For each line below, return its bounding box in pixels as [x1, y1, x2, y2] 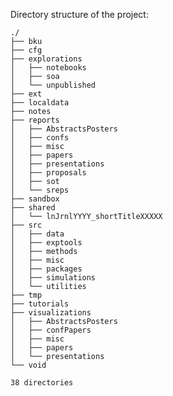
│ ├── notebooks [10, 63, 87, 73]
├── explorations [10, 54, 83, 64]
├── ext [10, 89, 43, 99]
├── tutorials [10, 299, 70, 309]
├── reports [10, 115, 60, 125]
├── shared [10, 203, 56, 213]
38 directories [10, 378, 74, 388]
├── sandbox [10, 194, 60, 204]
